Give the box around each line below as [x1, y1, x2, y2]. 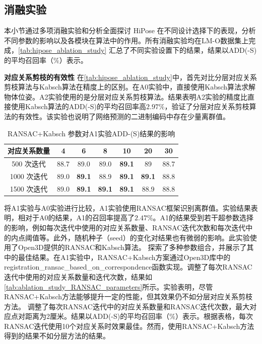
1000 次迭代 [10, 170, 48, 181]
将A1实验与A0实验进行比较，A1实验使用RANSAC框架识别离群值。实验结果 [4, 202, 251, 213]
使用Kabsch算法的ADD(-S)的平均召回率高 [11, 101, 147, 112]
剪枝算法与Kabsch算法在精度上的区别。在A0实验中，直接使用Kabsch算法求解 [4, 81, 256, 92]
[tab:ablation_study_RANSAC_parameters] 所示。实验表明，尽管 [4, 281, 213, 292]
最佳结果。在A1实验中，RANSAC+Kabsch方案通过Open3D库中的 [18, 251, 231, 262]
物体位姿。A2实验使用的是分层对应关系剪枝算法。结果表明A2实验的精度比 [4, 91, 247, 102]
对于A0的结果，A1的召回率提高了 [25, 212, 135, 223]
